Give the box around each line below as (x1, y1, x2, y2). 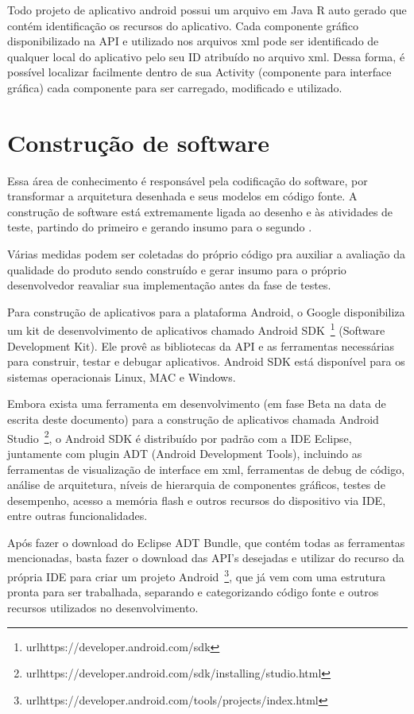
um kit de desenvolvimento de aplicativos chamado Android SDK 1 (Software (7, 320, 385, 339)
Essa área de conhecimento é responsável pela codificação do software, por (7, 172, 368, 188)
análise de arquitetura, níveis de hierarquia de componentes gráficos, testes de (7, 476, 385, 493)
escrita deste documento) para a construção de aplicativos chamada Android (7, 411, 379, 428)
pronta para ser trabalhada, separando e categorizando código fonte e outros (7, 584, 379, 600)
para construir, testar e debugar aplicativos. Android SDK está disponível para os (7, 353, 405, 370)
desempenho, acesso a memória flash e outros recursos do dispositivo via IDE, (7, 491, 386, 508)
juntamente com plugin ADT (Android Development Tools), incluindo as (7, 444, 362, 461)
